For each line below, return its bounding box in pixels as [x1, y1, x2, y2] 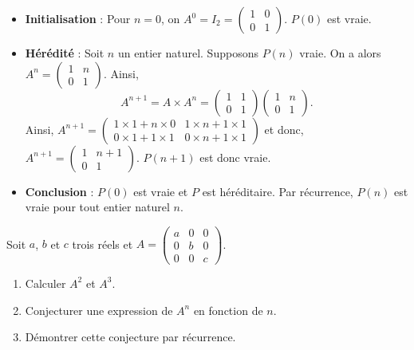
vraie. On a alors [299, 45, 381, 61]
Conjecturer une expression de [25, 301, 173, 318]
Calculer [25, 274, 66, 291]
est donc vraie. [199, 148, 271, 165]
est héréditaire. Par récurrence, [202, 183, 353, 199]
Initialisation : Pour [25, 10, 131, 26]
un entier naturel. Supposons [117, 45, 258, 61]
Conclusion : [25, 183, 94, 199]
